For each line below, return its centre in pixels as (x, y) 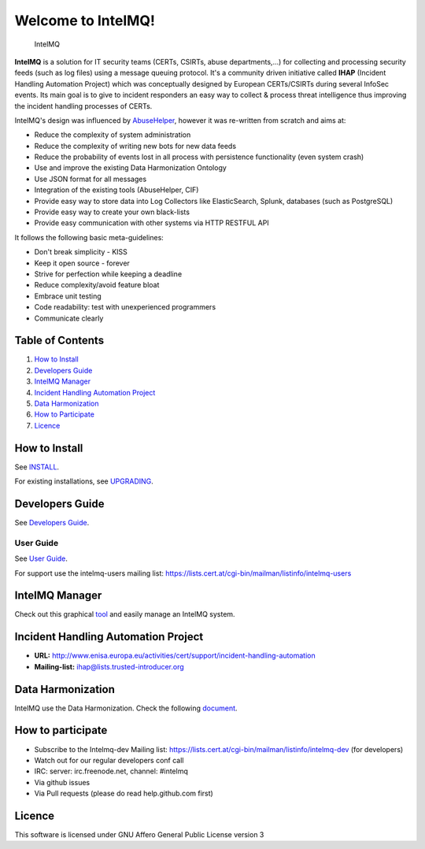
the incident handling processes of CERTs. (83, 106)
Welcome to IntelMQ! (85, 20)
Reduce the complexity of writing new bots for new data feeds (135, 146)
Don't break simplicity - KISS (81, 252)
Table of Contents (59, 341)
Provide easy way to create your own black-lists (112, 212)
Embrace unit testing (68, 296)
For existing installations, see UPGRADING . (84, 481)
